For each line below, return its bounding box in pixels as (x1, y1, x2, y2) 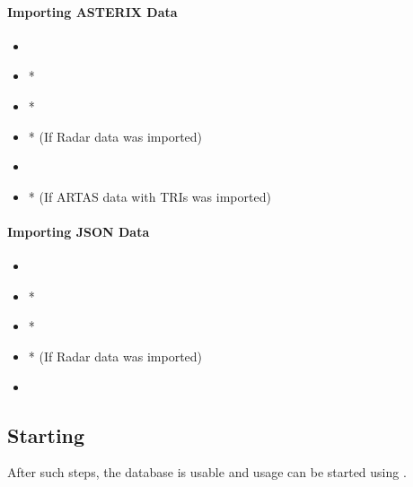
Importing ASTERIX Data (7, 2, 178, 21)
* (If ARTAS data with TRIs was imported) (28, 187, 271, 205)
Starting (7, 421, 85, 448)
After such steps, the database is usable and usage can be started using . (7, 463, 407, 482)
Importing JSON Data (7, 222, 150, 240)
